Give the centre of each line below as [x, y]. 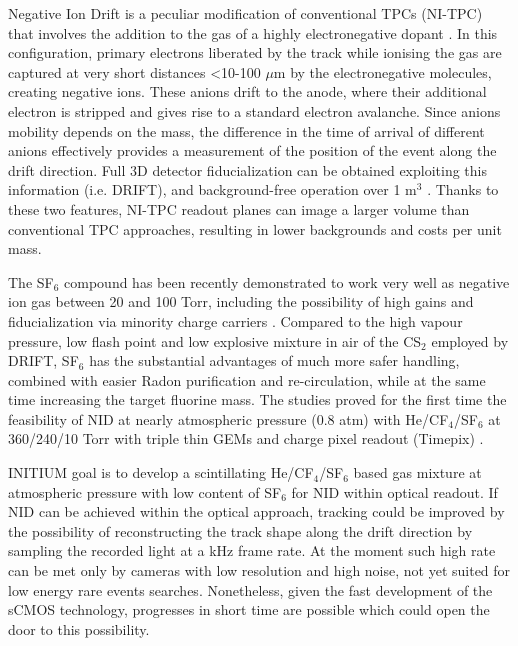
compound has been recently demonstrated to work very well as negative [287, 281]
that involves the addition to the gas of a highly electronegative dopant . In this [253, 32]
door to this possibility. [79, 628]
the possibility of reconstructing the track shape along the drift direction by [240, 530]
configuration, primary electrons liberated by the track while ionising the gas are [255, 52]
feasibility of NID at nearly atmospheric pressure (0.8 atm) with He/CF [228, 418]
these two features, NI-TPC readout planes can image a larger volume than [239, 208]
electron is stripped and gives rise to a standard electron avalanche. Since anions [254, 110]
